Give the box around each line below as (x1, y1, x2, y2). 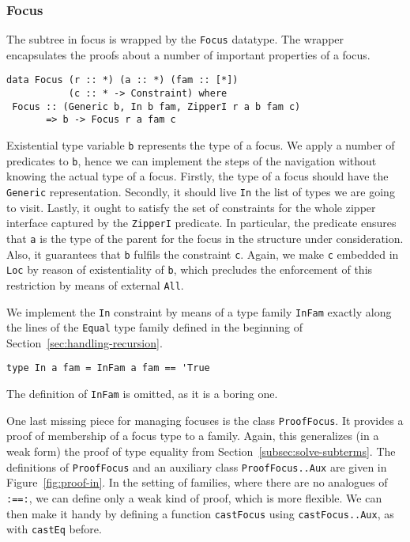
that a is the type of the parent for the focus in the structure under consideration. (6, 229, 404, 246)
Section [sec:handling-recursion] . (6, 334, 163, 351)
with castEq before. (6, 521, 102, 537)
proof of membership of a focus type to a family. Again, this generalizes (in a (6, 427, 379, 444)
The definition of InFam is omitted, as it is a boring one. (6, 385, 278, 402)
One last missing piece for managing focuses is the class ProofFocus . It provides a (6, 411, 404, 428)
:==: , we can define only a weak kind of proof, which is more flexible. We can (6, 489, 382, 506)
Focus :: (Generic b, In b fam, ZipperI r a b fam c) (12, 100, 301, 112)
